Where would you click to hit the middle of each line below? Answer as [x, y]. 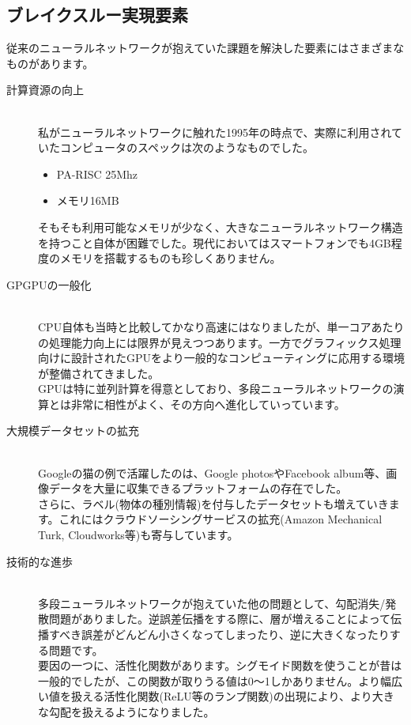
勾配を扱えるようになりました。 [132, 711]
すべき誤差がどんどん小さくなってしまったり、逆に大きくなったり [219, 634]
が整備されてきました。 [99, 373]
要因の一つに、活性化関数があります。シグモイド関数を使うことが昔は [220, 665]
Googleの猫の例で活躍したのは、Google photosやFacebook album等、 [212, 472]
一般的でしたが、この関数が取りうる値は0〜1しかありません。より [209, 680]
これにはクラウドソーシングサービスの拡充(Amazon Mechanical [221, 519]
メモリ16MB [88, 200]
